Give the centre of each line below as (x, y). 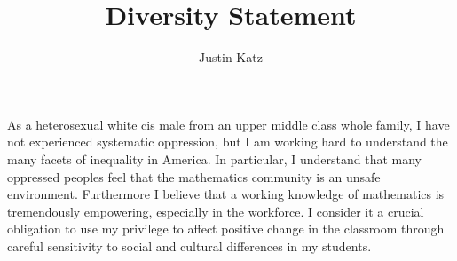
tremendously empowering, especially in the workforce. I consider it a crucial (216, 211)
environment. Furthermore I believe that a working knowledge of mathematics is (226, 194)
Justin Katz (231, 57)
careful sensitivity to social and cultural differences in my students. (189, 245)
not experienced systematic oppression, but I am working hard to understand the (228, 142)
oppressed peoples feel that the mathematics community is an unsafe (194, 176)
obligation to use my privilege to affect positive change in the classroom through (226, 229)
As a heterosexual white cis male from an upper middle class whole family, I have (228, 124)
